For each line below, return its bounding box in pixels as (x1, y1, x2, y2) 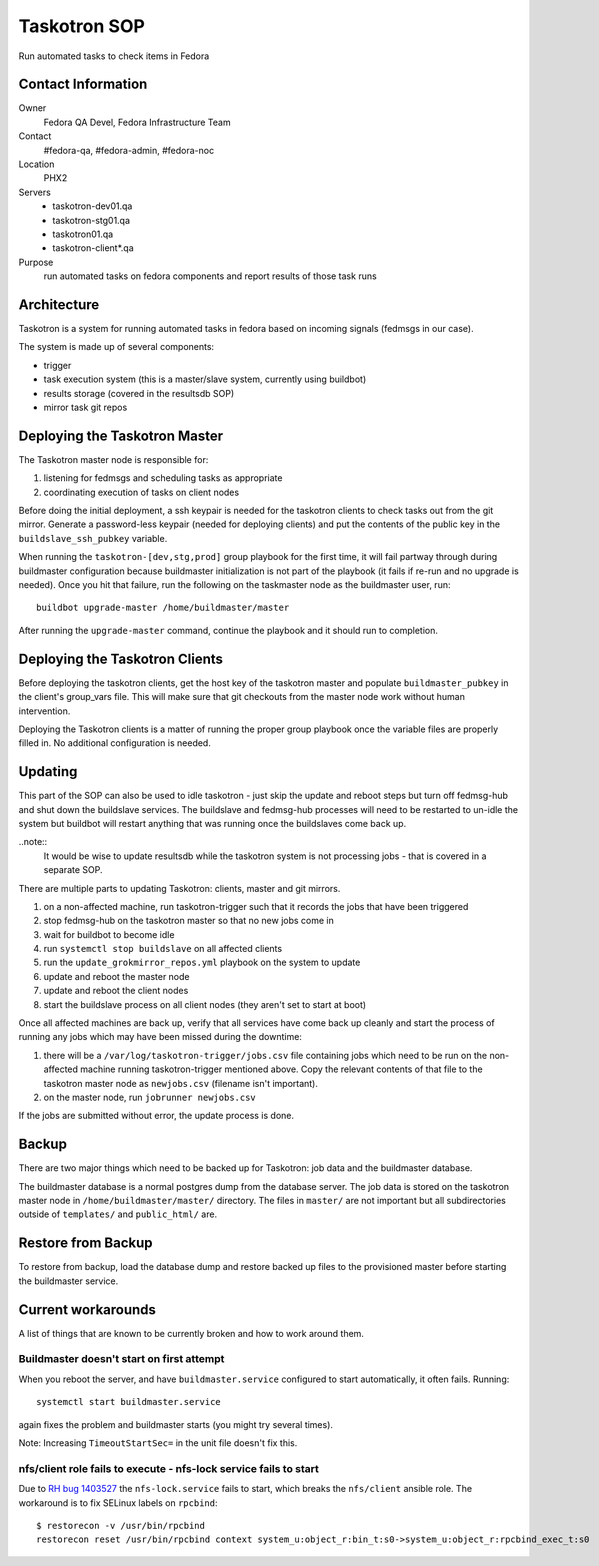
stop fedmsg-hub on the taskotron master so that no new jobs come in (43, 915, 335, 927)
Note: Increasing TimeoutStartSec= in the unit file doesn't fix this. (18, 1436, 298, 1449)
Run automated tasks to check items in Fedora (18, 50, 210, 62)
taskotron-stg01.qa (52, 214, 130, 226)
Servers (18, 186, 52, 198)
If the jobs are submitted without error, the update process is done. (18, 1110, 295, 1122)
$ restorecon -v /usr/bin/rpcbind (36, 1520, 205, 1531)
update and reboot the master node (43, 970, 190, 982)
